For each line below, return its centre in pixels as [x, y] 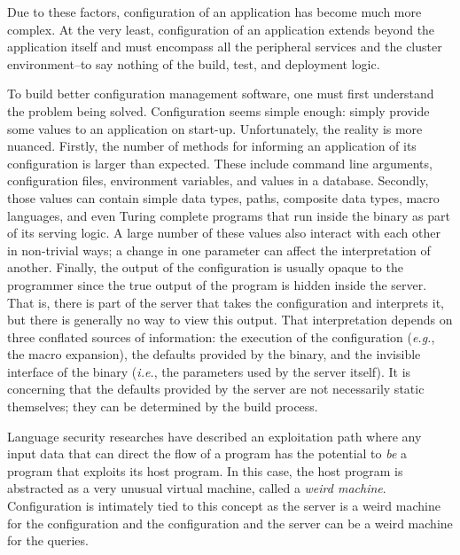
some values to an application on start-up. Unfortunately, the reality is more [215, 128]
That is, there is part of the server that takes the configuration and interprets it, [226, 302]
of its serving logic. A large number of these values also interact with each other [224, 233]
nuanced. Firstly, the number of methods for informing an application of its [212, 146]
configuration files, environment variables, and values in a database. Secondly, [218, 180]
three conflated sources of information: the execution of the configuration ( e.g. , [221, 336]
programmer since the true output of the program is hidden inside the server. [217, 284]
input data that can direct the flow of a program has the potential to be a [207, 453]
